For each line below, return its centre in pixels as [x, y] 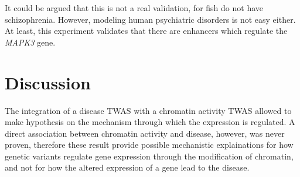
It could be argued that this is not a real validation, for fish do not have [134, 8]
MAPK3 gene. [30, 42]
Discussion [48, 82]
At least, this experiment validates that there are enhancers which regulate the [146, 31]
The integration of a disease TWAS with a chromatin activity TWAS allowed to [148, 110]
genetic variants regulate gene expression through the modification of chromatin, [149, 156]
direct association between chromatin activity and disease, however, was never [145, 133]
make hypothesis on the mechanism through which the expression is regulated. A [150, 122]
